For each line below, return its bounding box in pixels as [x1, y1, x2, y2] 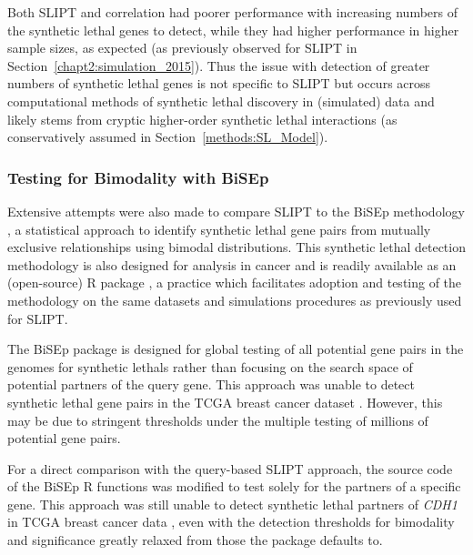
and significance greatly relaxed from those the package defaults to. [7, 530, 383, 550]
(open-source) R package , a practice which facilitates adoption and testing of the [7, 273, 462, 292]
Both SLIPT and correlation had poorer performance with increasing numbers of [7, 3, 458, 21]
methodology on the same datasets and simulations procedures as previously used [7, 290, 462, 309]
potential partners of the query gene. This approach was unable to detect [7, 375, 415, 394]
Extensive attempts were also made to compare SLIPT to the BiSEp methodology [7, 201, 465, 220]
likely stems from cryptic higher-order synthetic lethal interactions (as [7, 109, 398, 128]
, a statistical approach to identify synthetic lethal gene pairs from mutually [7, 219, 431, 238]
